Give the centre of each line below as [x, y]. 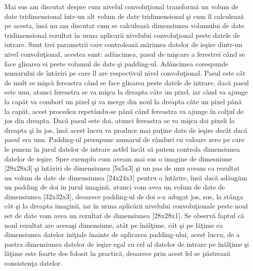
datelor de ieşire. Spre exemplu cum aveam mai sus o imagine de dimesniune [118, 158]
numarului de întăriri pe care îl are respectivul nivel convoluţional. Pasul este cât [125, 73]
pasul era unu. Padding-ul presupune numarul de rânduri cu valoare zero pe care [125, 139]
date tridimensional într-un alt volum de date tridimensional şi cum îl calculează [124, 16]
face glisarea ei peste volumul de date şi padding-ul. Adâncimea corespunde [117, 63]
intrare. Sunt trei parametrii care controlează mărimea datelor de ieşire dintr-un [123, 44]
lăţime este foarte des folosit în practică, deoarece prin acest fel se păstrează [118, 253]
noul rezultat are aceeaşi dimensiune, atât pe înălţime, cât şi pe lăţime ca [114, 225]
